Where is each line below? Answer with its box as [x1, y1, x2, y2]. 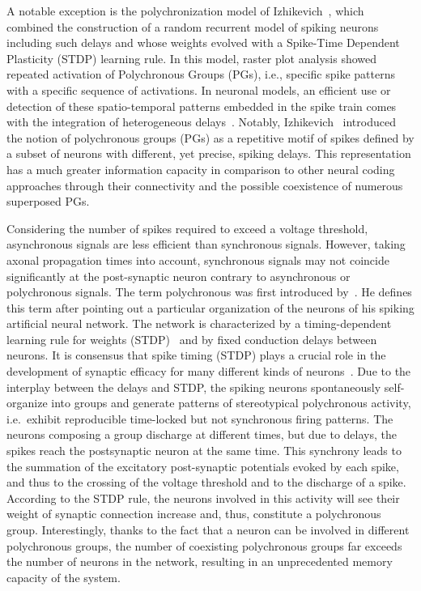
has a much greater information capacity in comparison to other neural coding [6, 160, 395, 177]
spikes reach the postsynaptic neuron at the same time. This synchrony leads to [6, 442, 402, 459]
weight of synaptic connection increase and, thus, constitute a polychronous [6, 505, 381, 522]
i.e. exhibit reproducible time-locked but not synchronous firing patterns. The [6, 410, 393, 427]
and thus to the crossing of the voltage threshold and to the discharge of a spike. [6, 474, 406, 491]
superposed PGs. [6, 193, 90, 210]
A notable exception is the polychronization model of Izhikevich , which [6, 2, 364, 19]
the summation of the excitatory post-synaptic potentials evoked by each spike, [6, 457, 399, 474]
